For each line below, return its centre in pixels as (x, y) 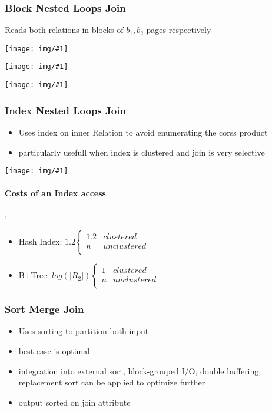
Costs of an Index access (55, 193)
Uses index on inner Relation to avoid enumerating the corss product (143, 132)
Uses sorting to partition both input (84, 331)
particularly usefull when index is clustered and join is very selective (142, 152)
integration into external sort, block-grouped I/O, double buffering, (140, 370)
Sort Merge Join (44, 309)
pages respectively (179, 30)
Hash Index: (40, 241)
